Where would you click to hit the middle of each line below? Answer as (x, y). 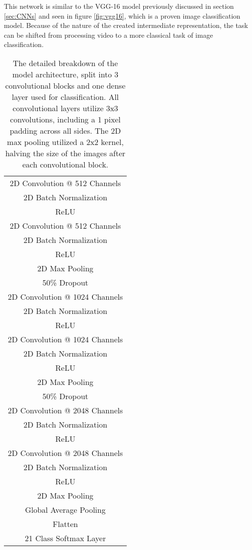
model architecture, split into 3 (65, 74)
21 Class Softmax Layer (65, 538)
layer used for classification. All (65, 96)
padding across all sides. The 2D (65, 130)
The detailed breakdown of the (65, 63)
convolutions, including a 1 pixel (65, 119)
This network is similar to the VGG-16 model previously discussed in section (119, 6)
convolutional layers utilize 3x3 (65, 108)
